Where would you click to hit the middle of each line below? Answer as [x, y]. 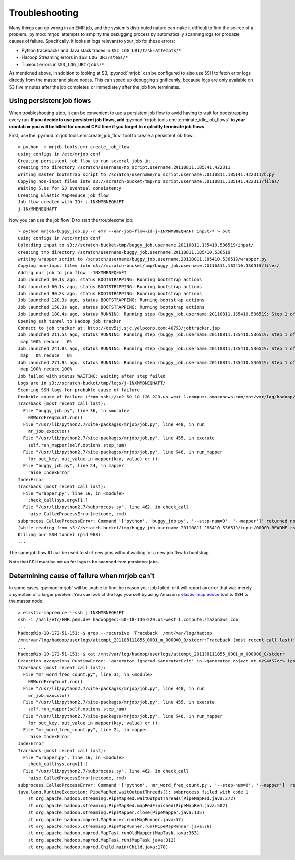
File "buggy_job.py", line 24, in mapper [74, 466]
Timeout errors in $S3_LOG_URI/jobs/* [63, 64]
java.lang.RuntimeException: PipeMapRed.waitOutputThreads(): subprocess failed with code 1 [133, 792]
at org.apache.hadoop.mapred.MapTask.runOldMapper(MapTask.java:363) [114, 833]
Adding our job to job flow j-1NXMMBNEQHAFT [73, 273]
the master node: [26, 601]
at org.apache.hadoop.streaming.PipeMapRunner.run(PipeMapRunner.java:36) [120, 826]
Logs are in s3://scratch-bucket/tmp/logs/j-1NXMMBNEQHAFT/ [92, 383]
